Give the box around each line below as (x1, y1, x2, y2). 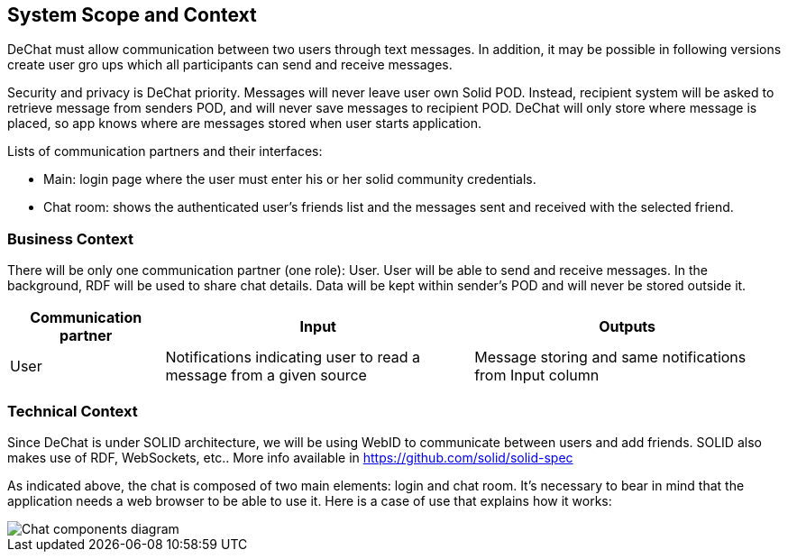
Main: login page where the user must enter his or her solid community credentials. (43, 171, 536, 188)
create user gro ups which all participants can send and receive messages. (7, 57, 453, 73)
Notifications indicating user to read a (165, 348, 420, 367)
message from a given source (165, 366, 367, 385)
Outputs (599, 317, 656, 336)
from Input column (474, 366, 600, 385)
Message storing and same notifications (474, 348, 747, 367)
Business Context (7, 229, 134, 248)
